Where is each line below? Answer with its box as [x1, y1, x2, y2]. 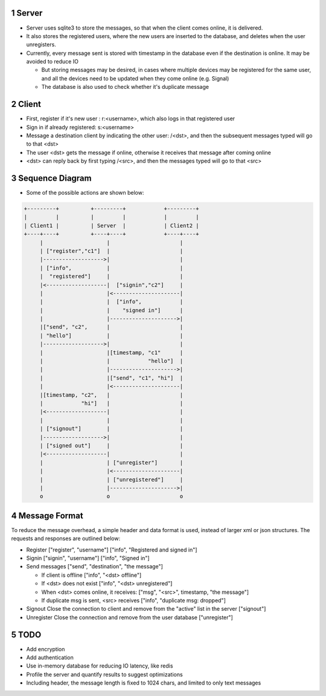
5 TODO [11, 629, 42, 640]
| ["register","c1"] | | [39, 247, 184, 254]
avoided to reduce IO [26, 58, 78, 65]
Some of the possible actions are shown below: [26, 189, 144, 197]
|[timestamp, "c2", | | [39, 391, 184, 398]
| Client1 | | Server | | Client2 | [24, 222, 199, 229]
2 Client [11, 99, 42, 109]
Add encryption [26, 645, 65, 652]
